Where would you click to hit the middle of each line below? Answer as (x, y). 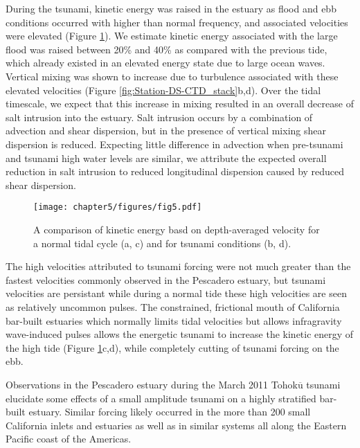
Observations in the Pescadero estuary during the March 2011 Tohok (152, 384)
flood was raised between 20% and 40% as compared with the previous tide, (166, 49)
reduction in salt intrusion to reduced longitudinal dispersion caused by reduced (175, 171)
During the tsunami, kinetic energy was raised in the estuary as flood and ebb (171, 8)
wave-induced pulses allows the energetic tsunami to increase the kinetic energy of (180, 334)
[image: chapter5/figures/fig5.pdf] (118, 207)
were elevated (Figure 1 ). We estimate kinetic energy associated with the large (172, 36)
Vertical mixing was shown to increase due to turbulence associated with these (172, 76)
